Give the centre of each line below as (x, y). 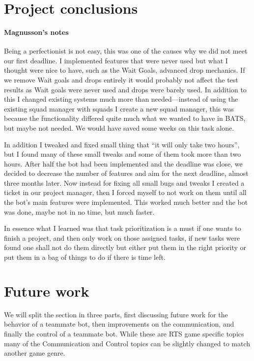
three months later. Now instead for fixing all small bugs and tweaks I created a (124, 182)
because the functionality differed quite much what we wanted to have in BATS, (125, 118)
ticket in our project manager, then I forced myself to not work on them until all (125, 192)
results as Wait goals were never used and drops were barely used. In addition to (125, 89)
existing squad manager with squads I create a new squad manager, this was (119, 108)
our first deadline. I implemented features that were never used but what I (116, 60)
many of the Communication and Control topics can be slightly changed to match (127, 343)
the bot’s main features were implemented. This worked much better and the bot (126, 202)
